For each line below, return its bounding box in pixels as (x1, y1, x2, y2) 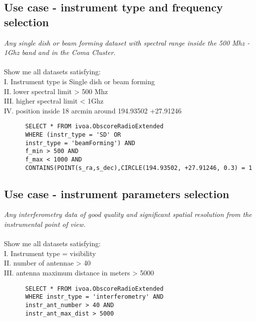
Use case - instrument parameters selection (4, 186, 229, 201)
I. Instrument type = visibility (4, 248, 96, 258)
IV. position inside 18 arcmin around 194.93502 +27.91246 (4, 105, 182, 115)
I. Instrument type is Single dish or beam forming (4, 76, 155, 86)
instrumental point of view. (4, 219, 86, 229)
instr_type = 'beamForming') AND (25, 139, 135, 147)
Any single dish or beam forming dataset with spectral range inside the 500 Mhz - (4, 37, 250, 48)
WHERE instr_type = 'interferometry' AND (25, 293, 164, 301)
